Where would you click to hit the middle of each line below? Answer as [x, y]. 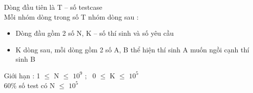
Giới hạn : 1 [22, 75]
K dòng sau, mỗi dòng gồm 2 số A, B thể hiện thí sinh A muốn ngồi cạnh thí [132, 49]
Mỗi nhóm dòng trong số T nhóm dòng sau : [71, 16]
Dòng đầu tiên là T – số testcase [53, 7]
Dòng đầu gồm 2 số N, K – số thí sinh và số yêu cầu [95, 33]
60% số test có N [30, 85]
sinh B [25, 59]
